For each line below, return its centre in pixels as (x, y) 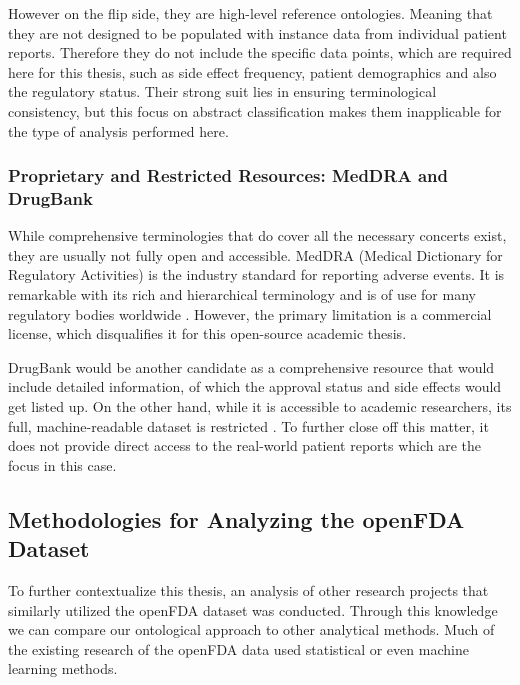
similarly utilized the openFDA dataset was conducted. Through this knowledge (253, 609)
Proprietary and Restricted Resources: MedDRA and (228, 175)
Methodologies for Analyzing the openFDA (236, 518)
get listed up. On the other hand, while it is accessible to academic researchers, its (260, 406)
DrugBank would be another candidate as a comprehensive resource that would (251, 366)
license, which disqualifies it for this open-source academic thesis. (207, 333)
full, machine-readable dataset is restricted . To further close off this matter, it (248, 425)
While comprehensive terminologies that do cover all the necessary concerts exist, (257, 235)
